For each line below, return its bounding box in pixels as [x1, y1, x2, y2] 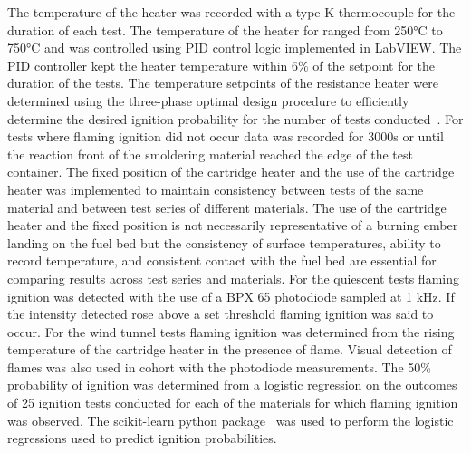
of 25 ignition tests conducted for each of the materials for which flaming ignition [7, 393, 458, 412]
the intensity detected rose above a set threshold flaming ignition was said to [7, 304, 434, 323]
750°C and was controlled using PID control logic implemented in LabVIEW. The [7, 38, 462, 57]
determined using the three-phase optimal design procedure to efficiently [7, 91, 409, 110]
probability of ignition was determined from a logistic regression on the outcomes [7, 375, 457, 394]
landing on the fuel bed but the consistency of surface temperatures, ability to [7, 233, 441, 252]
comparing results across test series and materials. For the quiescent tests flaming [7, 268, 459, 287]
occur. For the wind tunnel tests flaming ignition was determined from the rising [7, 322, 455, 341]
